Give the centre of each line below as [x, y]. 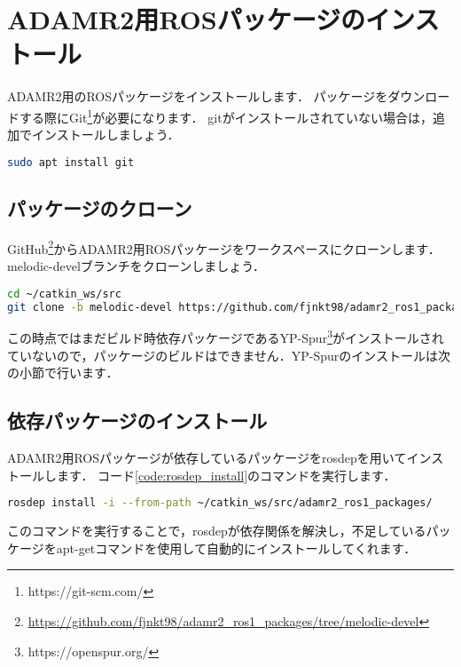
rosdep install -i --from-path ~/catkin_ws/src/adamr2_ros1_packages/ [220, 503]
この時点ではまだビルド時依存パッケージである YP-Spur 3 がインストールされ [226, 337]
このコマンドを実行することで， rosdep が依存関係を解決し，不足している [217, 531]
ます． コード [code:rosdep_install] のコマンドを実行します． [226, 475]
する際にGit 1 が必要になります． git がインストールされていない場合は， [226, 115]
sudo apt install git [71, 162]
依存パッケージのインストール [137, 421]
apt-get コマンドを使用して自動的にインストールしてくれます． [236, 548]
